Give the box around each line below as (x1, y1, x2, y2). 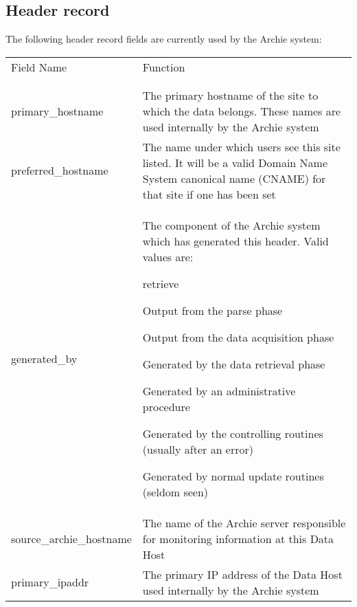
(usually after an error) (142, 441, 253, 457)
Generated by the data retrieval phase (142, 355, 325, 372)
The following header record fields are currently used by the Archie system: (5, 32, 322, 46)
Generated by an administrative (142, 382, 296, 399)
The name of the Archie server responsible (142, 514, 346, 531)
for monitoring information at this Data (142, 530, 334, 547)
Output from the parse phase (142, 302, 283, 318)
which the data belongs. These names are (142, 102, 341, 119)
